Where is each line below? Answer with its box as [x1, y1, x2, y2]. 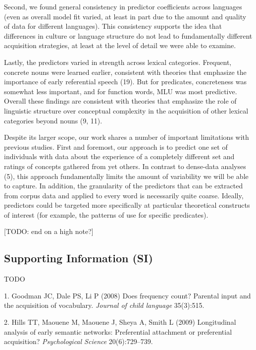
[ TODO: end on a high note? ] [4, 226, 94, 236]
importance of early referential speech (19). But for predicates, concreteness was [4, 76, 247, 87]
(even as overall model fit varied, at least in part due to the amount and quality [4, 11, 247, 21]
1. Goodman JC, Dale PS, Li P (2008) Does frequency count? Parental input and [4, 290, 251, 300]
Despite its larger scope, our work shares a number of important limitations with [4, 132, 249, 142]
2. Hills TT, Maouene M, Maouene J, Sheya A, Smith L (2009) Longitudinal [4, 317, 236, 327]
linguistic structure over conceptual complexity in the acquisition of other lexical [4, 105, 249, 116]
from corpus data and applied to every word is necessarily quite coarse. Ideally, [4, 190, 244, 200]
